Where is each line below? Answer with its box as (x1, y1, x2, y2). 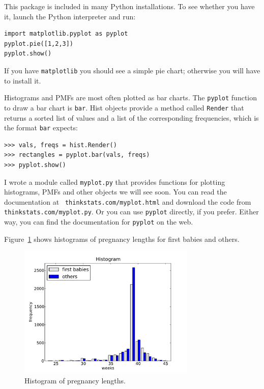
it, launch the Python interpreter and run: (4, 11, 136, 21)
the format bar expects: (4, 122, 78, 133)
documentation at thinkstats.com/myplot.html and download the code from (4, 196, 251, 207)
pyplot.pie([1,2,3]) (4, 40, 74, 47)
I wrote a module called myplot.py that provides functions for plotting (4, 176, 225, 187)
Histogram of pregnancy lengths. (24, 375, 126, 385)
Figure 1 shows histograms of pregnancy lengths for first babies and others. (4, 233, 240, 244)
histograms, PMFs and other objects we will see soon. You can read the (4, 186, 227, 197)
